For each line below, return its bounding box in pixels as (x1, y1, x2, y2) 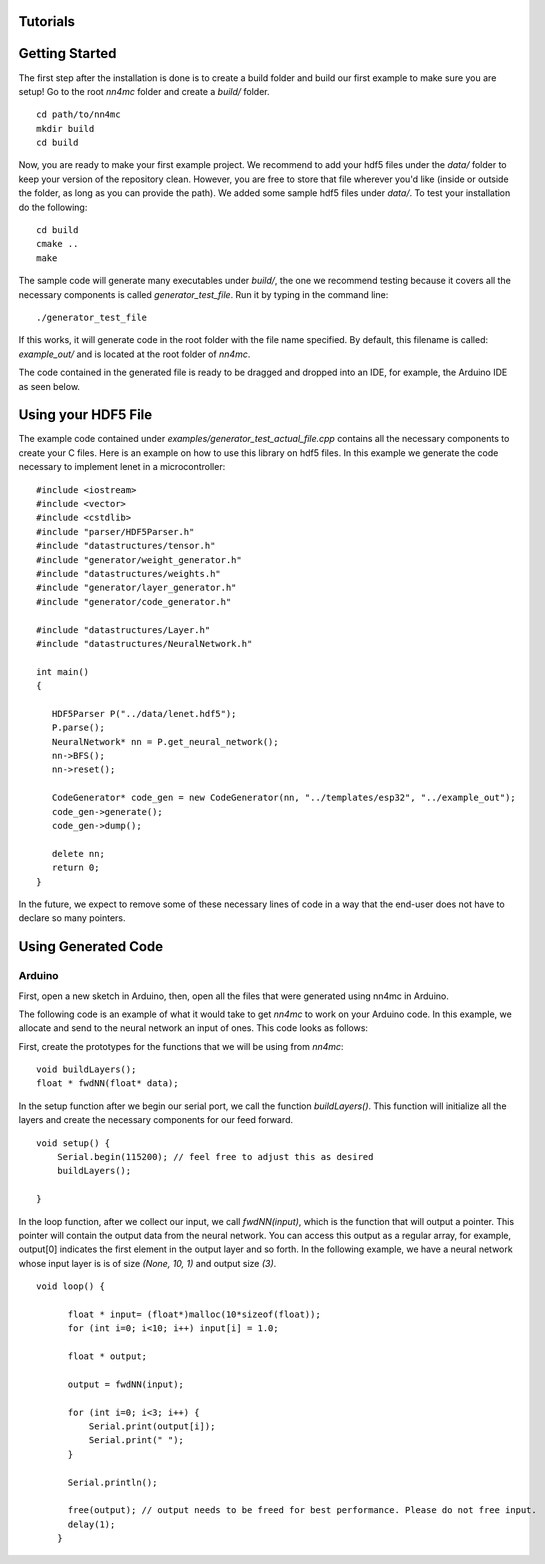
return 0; (51, 862, 100, 874)
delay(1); (67, 1518, 116, 1530)
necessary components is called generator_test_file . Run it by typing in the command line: (18, 288, 389, 300)
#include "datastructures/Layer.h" (36, 624, 211, 635)
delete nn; (51, 848, 105, 859)
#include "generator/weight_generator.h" (36, 554, 242, 565)
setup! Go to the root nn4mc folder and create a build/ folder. (18, 85, 270, 97)
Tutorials (18, 13, 75, 30)
